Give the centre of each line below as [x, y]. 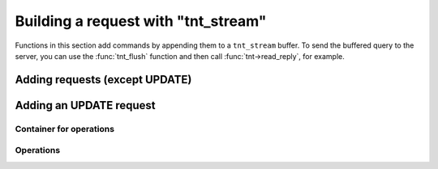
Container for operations [65, 129]
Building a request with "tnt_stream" [141, 21]
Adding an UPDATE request [85, 105]
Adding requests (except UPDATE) [103, 80]
